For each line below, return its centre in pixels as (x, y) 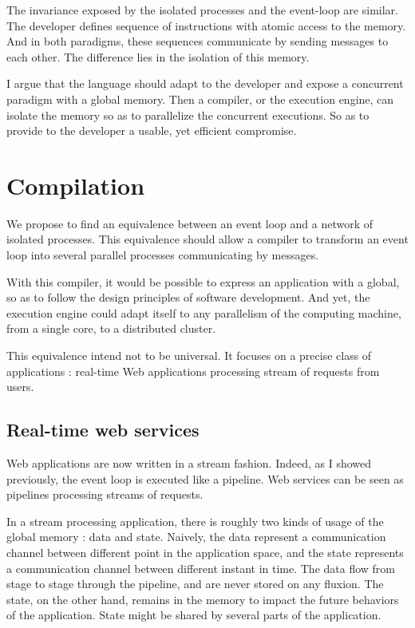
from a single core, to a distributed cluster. (111, 328)
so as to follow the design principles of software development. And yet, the (188, 297)
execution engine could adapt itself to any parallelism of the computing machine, (204, 312)
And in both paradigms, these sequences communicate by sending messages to (198, 41)
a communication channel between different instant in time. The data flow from (201, 568)
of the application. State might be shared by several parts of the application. (194, 615)
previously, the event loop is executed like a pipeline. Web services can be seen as (205, 478)
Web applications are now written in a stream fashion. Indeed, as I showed (189, 463)
